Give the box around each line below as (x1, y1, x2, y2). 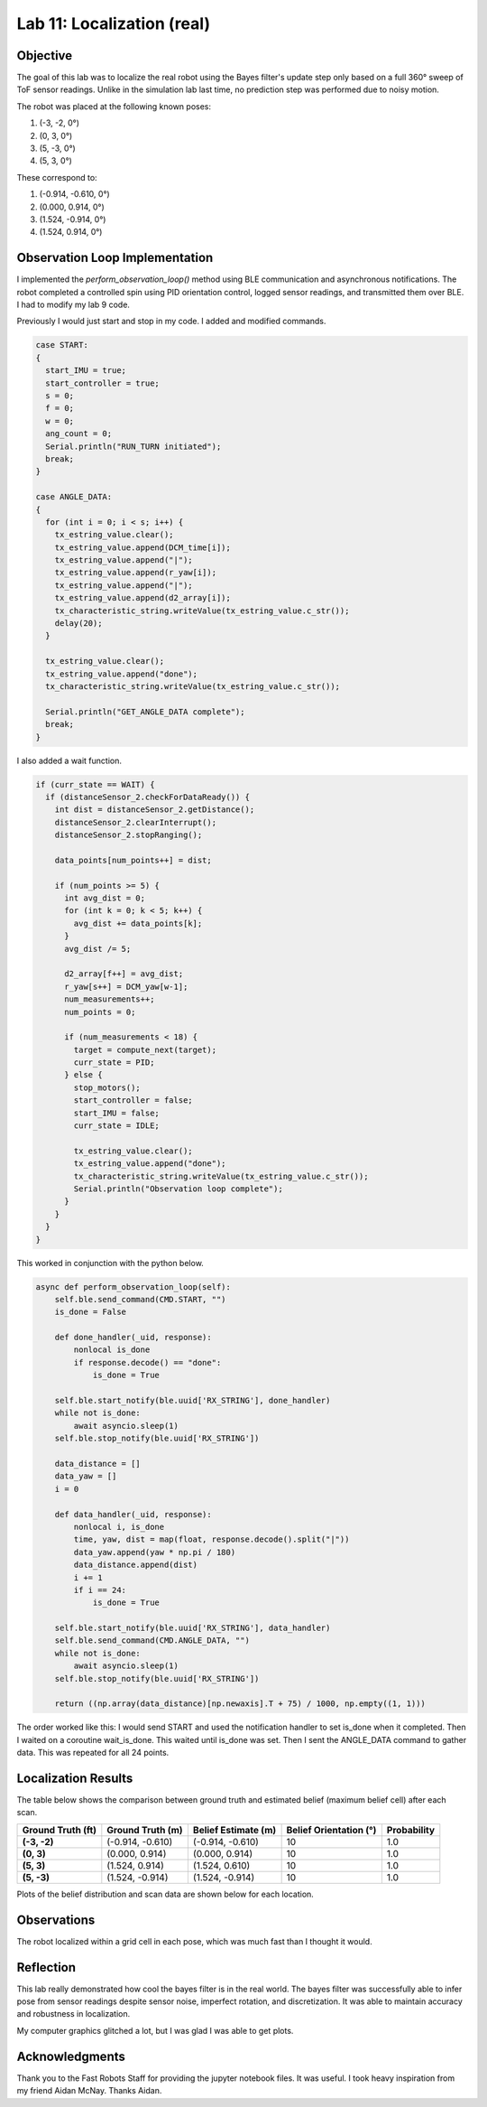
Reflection (16, 1960, 77, 1975)
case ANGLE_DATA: (35, 492, 113, 502)
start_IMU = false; (73, 1107, 160, 1118)
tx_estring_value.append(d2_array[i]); (54, 592, 232, 603)
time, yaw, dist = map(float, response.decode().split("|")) (73, 1534, 350, 1544)
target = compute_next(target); (73, 1044, 216, 1055)
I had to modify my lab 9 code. (16, 299, 131, 311)
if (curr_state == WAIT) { (35, 779, 155, 789)
